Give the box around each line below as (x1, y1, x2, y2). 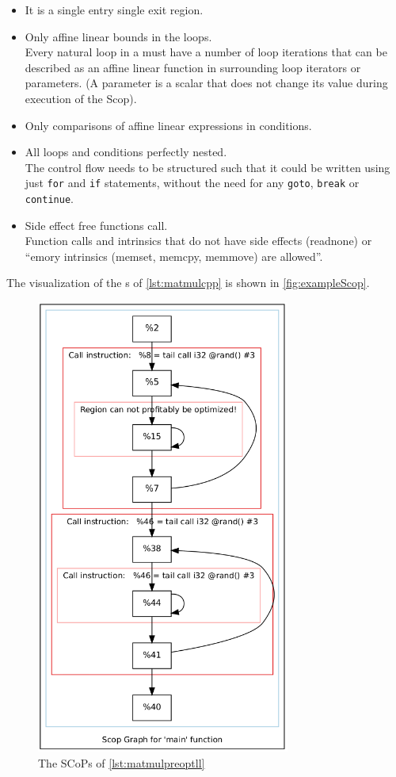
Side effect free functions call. (25, 216, 168, 233)
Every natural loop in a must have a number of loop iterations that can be (25, 44, 387, 60)
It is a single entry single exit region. (25, 2, 204, 17)
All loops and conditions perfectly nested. (25, 144, 227, 160)
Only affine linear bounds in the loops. (25, 28, 212, 44)
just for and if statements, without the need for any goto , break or (25, 174, 360, 191)
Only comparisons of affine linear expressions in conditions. (25, 117, 312, 133)
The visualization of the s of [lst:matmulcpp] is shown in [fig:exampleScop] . (6, 274, 370, 291)
